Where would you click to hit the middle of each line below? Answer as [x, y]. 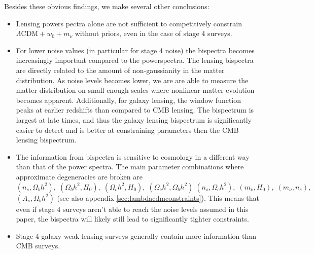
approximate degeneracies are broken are [79, 176]
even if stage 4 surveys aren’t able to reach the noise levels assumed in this [132, 209]
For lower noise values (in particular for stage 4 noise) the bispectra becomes [135, 50]
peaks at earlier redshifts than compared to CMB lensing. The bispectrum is [135, 110]
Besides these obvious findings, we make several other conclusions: [107, 6]
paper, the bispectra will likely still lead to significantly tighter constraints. [132, 219]
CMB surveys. [38, 246]
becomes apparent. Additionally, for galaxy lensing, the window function [129, 100]
